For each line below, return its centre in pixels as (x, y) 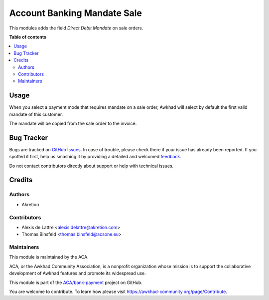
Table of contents (28, 37)
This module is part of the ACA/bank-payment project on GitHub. (76, 283)
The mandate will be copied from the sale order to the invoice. (73, 123)
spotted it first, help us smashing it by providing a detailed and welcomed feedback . (95, 157)
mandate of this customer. (36, 114)
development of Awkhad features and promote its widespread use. (78, 273)
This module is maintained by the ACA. (49, 257)
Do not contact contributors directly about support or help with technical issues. (91, 166)
